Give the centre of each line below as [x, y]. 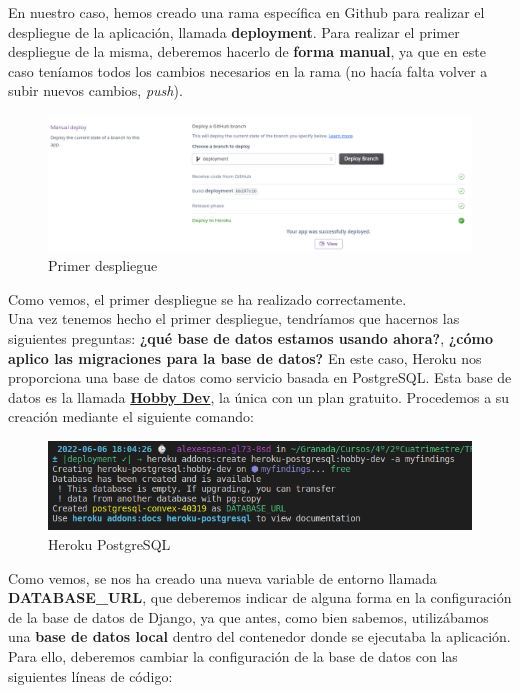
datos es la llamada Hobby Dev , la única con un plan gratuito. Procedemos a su [259, 396]
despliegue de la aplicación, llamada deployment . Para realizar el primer [234, 31]
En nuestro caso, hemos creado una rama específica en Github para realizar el [246, 12]
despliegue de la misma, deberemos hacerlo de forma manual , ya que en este [247, 51]
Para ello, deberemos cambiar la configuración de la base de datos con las [233, 655]
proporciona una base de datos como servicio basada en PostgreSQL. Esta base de [260, 377]
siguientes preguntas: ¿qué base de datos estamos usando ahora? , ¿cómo [251, 337]
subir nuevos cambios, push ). [95, 90]
